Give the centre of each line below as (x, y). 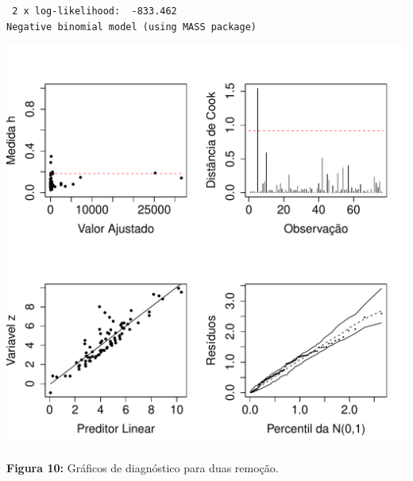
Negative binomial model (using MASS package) (131, 27)
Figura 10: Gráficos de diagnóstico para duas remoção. (143, 467)
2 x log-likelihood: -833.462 (95, 11)
